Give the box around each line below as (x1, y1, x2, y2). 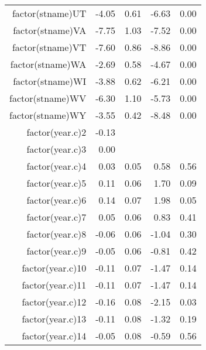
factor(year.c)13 (22, 312, 87, 325)
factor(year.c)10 (22, 261, 87, 274)
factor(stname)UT (12, 6, 87, 20)
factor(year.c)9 (26, 244, 87, 258)
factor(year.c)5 (26, 176, 87, 190)
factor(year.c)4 (26, 159, 87, 173)
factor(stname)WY (9, 108, 87, 122)
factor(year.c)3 (26, 142, 87, 156)
